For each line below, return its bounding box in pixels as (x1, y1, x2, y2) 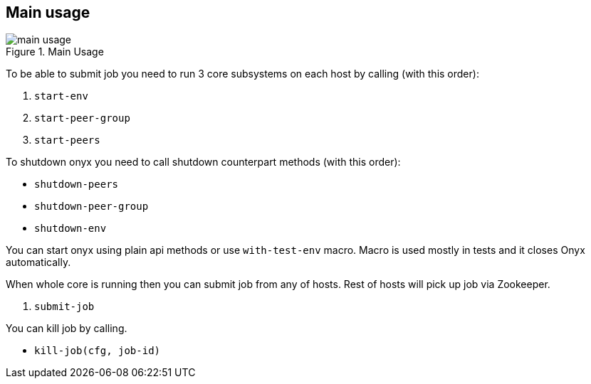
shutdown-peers (34, 178, 119, 191)
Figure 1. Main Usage (6, 46, 104, 58)
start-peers (34, 134, 100, 146)
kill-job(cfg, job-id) (34, 345, 161, 357)
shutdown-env (34, 223, 107, 235)
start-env (34, 90, 88, 102)
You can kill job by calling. (6, 322, 127, 335)
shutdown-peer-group (34, 201, 149, 213)
